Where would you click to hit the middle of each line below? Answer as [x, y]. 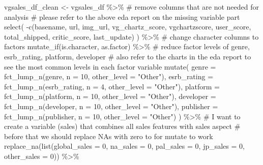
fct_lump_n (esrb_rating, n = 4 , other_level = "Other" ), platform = [112, 86]
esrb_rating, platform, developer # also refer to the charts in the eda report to [128, 56]
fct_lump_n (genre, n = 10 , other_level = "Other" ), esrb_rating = [109, 76]
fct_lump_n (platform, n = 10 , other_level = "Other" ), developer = [110, 96]
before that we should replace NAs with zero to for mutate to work [109, 136]
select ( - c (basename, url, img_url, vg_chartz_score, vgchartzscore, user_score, [128, 27]
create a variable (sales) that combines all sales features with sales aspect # [122, 126]
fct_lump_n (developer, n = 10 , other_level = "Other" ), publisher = [111, 106]
